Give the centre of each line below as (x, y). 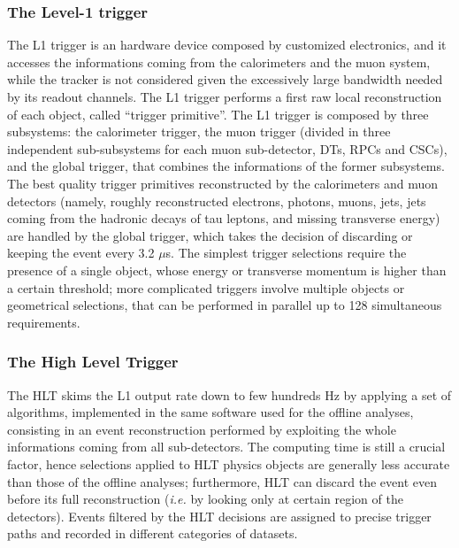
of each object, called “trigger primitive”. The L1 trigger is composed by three (218, 114)
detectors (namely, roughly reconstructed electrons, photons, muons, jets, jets (217, 201)
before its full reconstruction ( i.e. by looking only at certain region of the (205, 499)
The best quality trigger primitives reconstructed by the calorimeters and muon (223, 183)
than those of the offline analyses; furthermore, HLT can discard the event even (222, 481)
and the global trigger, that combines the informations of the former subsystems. (226, 166)
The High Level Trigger (93, 362)
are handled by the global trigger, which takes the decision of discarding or (210, 235)
